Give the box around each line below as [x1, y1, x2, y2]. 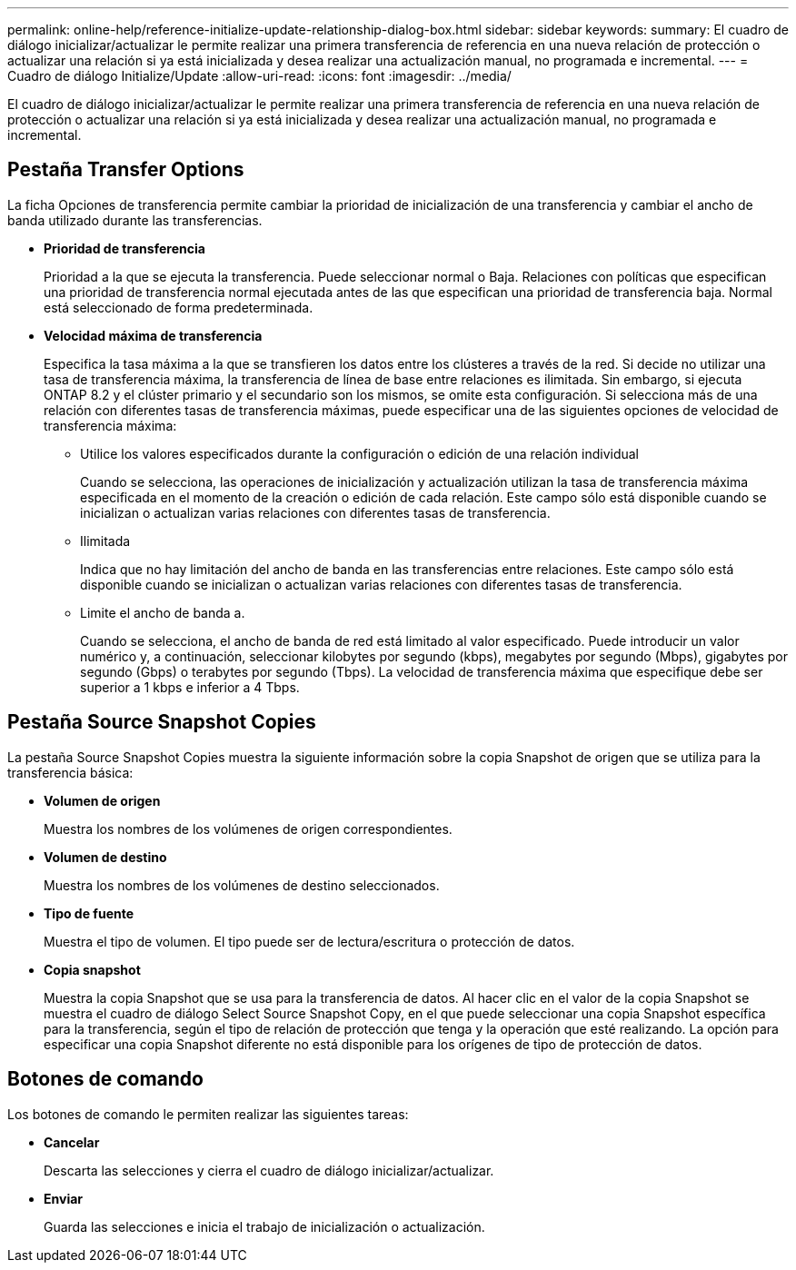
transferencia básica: [7, 764, 134, 780]
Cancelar [44, 1134, 100, 1150]
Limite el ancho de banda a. [80, 604, 245, 620]
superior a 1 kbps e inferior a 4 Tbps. [80, 679, 300, 695]
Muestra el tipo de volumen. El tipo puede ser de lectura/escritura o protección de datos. [44, 933, 575, 949]
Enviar [44, 1190, 83, 1206]
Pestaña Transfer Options [7, 158, 244, 182]
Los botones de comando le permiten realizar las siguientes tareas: [7, 1106, 409, 1122]
